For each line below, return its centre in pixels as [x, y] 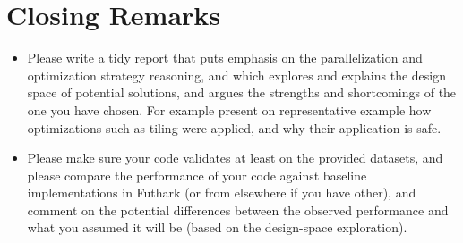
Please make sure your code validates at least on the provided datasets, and [235, 158]
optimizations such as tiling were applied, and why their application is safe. [234, 127]
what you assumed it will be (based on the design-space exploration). [217, 227]
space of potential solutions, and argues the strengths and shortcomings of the [242, 92]
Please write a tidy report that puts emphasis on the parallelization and [225, 58]
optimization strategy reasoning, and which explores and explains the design [236, 75]
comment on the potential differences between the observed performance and [238, 209]
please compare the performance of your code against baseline [197, 175]
